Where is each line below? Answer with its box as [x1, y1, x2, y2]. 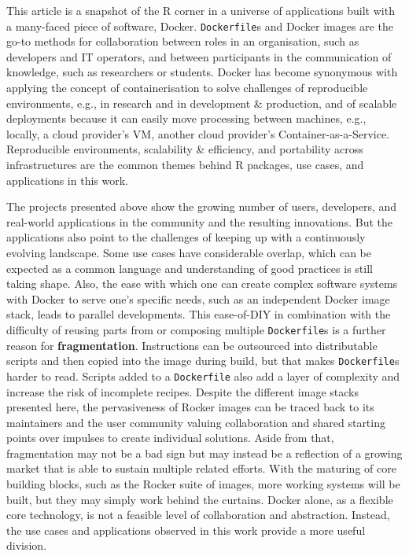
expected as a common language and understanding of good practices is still [6, 260, 373, 276]
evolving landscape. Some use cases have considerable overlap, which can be [6, 244, 371, 260]
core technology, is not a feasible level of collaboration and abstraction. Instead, [6, 506, 390, 523]
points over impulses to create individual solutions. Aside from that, [6, 429, 334, 446]
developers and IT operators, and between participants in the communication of [6, 48, 392, 64]
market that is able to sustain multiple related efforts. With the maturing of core [6, 460, 396, 477]
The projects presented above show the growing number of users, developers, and [6, 198, 397, 215]
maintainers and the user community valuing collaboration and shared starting [6, 414, 385, 430]
